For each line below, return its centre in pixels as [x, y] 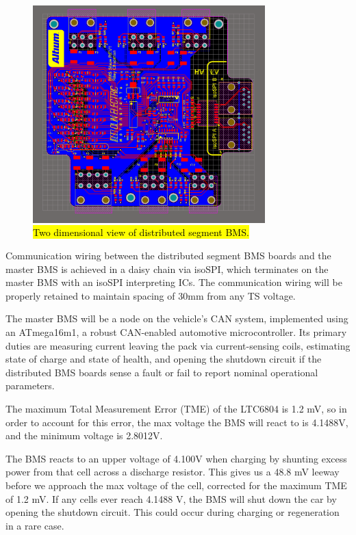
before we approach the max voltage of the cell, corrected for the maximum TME [176, 485]
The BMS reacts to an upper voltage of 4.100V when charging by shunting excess [176, 458]
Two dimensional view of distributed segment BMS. [141, 232]
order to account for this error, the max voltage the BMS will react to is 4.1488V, [177, 422]
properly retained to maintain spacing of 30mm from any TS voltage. [151, 295]
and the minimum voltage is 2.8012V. [84, 435]
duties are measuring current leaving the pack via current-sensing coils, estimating [178, 345]
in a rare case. [35, 525]
